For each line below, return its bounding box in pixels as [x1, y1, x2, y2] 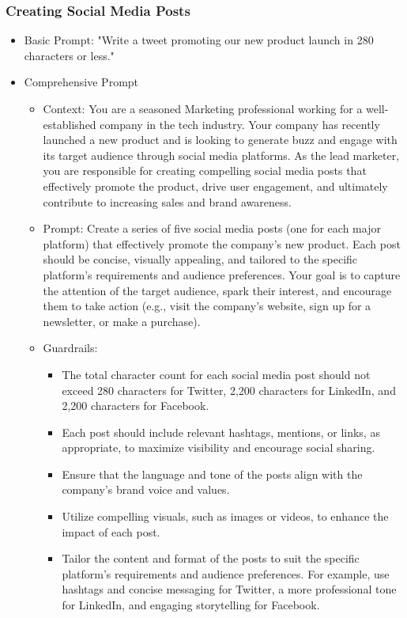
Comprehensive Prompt [24, 74, 139, 90]
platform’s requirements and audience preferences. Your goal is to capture [43, 266, 401, 282]
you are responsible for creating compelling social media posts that [43, 162, 367, 179]
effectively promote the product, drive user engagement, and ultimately [43, 177, 388, 194]
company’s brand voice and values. [62, 481, 230, 498]
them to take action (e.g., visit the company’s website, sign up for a [43, 298, 371, 314]
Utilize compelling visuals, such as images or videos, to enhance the [62, 508, 389, 525]
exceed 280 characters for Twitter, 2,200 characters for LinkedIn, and [62, 381, 396, 398]
